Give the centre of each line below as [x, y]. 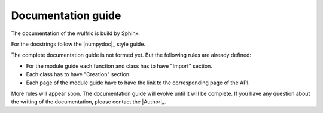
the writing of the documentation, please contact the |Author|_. [89, 102]
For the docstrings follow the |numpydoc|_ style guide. [78, 44]
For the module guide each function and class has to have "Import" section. [119, 66]
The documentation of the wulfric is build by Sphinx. [76, 33]
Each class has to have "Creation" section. [78, 74]
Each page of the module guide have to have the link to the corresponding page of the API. [138, 83]
